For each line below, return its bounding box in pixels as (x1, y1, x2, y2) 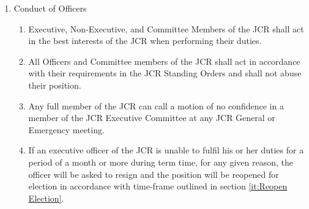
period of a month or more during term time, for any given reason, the (28, 155, 294, 168)
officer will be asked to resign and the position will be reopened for (28, 167, 279, 180)
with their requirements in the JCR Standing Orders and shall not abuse (28, 67, 302, 79)
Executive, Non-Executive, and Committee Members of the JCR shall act (28, 22, 304, 35)
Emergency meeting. (28, 123, 105, 136)
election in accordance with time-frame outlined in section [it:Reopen (28, 180, 288, 193)
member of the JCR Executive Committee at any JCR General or (28, 111, 275, 124)
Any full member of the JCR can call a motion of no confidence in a (28, 99, 284, 112)
